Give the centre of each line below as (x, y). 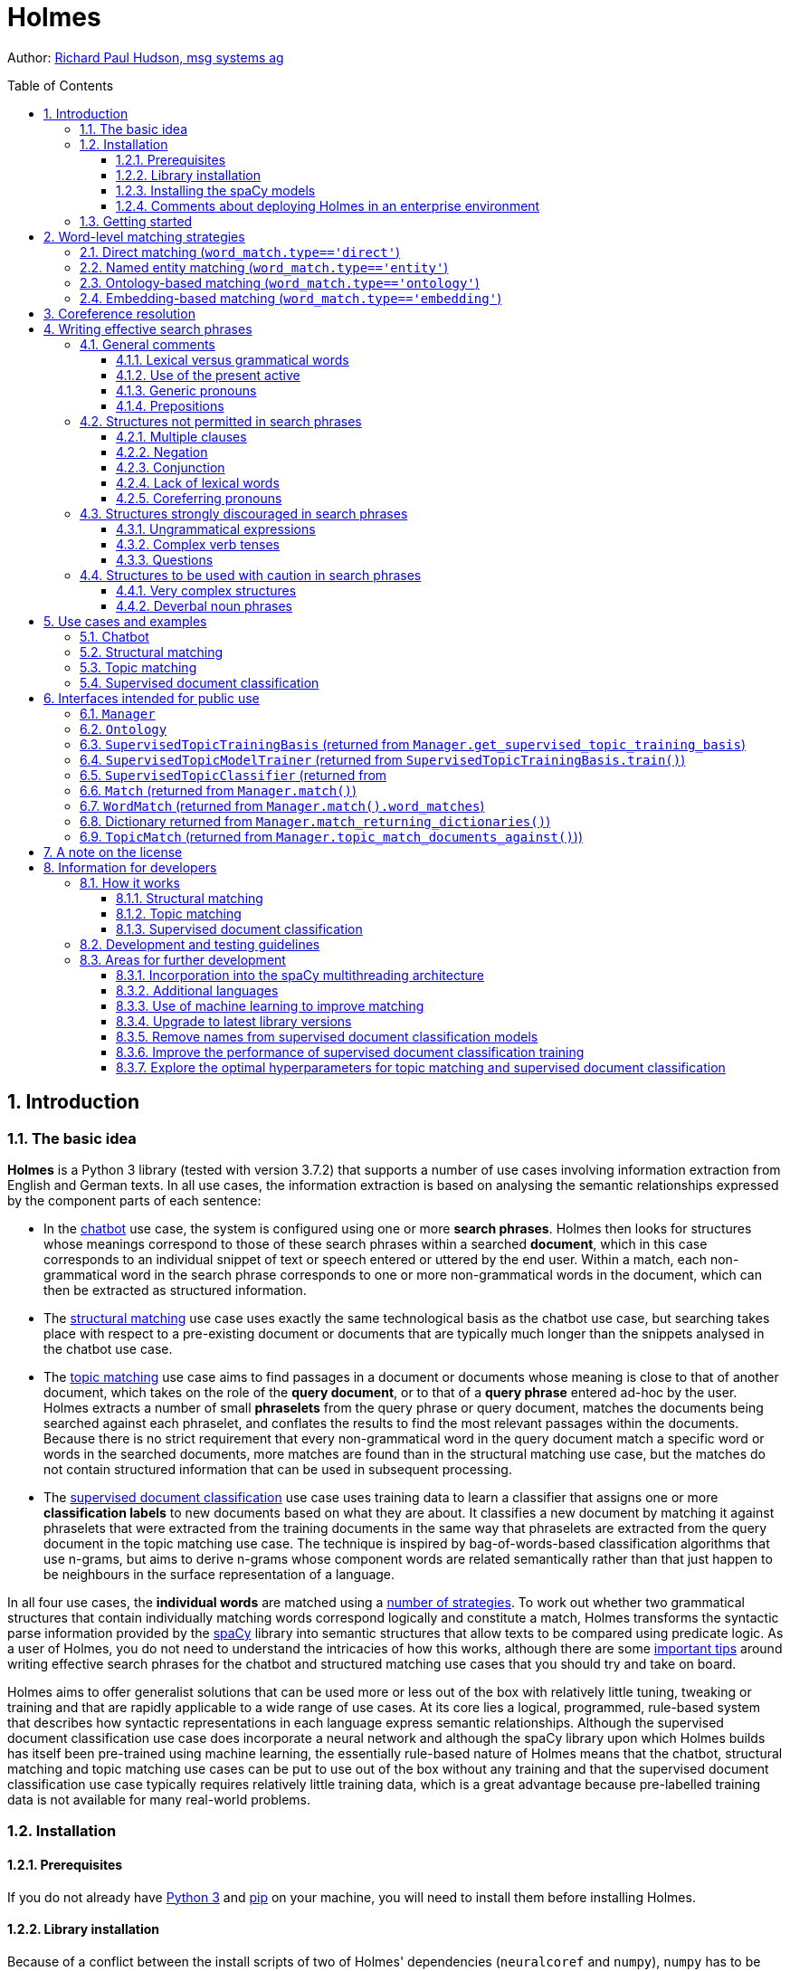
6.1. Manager (118, 713)
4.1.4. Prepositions (170, 405)
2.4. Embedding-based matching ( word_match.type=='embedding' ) (291, 298)
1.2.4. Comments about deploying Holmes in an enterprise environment (328, 205)
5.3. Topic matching (138, 667)
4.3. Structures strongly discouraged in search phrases (244, 513)
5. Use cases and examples (125, 621)
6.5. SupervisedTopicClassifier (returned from (233, 775)
